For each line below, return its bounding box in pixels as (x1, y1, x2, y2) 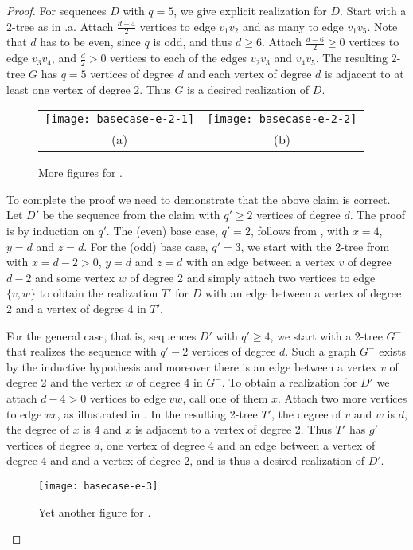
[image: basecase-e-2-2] (207, 112, 357, 126)
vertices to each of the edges (110, 49, 247, 66)
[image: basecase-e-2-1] (45, 112, 195, 126)
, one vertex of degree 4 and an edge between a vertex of (99, 436, 376, 453)
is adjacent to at (324, 65, 404, 82)
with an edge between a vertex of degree (205, 285, 402, 301)
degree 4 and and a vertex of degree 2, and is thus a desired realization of (6, 452, 364, 469)
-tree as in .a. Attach (12, 18, 114, 34)
